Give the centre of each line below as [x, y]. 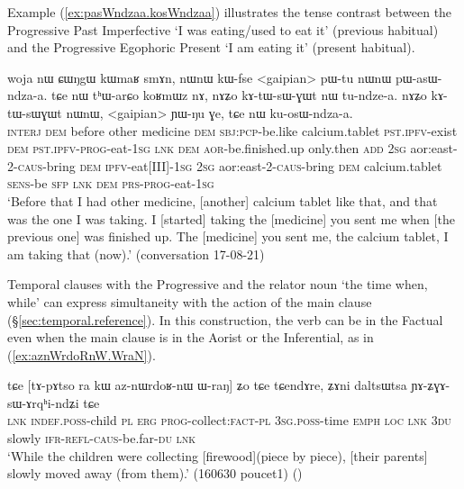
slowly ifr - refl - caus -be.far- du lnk [102, 438]
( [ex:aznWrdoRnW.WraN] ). [82, 354]
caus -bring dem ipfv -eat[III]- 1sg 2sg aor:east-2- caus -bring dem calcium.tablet [230, 165]
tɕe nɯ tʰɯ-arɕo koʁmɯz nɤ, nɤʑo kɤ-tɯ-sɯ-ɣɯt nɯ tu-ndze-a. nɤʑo [239, 95]
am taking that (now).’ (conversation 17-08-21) [136, 254]
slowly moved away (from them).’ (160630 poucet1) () [155, 473]
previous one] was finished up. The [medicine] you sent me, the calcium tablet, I [228, 236]
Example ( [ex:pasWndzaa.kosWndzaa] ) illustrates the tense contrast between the [230, 12]
